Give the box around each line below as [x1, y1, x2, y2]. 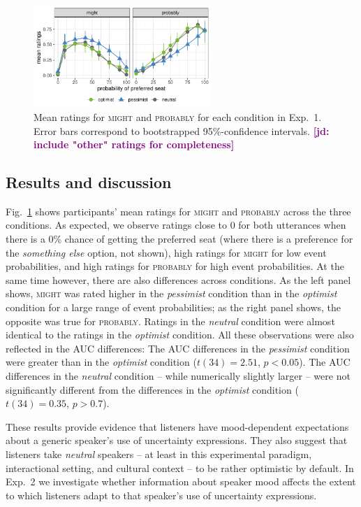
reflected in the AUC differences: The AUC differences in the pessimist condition [6, 341, 350, 355]
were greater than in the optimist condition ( [6, 355, 197, 369]
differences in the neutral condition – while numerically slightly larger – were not [6, 369, 351, 383]
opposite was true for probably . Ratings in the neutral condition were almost [6, 313, 335, 328]
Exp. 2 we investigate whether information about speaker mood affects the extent [6, 474, 356, 489]
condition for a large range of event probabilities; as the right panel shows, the [6, 300, 341, 315]
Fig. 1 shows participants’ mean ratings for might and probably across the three [6, 203, 351, 218]
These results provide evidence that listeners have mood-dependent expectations [6, 419, 349, 434]
